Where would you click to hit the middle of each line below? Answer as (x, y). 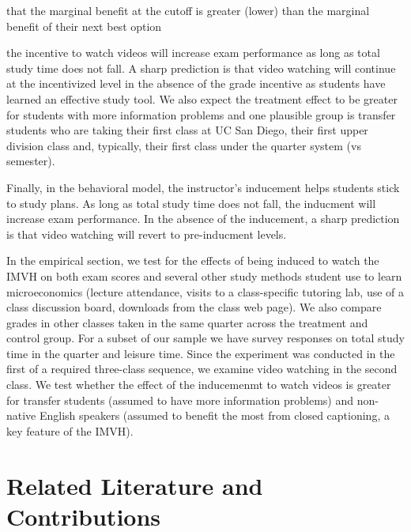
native (21, 415)
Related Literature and (135, 485)
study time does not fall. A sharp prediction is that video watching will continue (201, 68)
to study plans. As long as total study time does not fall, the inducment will (191, 203)
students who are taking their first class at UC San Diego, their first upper (187, 130)
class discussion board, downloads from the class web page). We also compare (194, 307)
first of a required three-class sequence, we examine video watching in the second (202, 369)
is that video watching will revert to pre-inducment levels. (147, 234)
